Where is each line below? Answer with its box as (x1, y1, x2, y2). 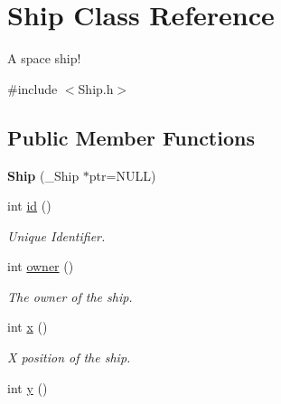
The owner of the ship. (7, 287, 133, 305)
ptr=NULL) (89, 165, 156, 184)
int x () (7, 317, 48, 336)
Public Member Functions (7, 123, 255, 151)
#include (7, 79, 58, 98)
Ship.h (78, 79, 114, 98)
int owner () (7, 257, 74, 276)
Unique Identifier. (7, 226, 106, 245)
